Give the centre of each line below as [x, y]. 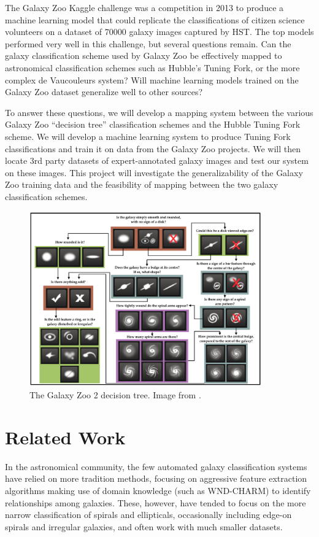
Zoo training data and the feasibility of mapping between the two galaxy [142, 184]
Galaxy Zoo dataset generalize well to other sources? [104, 92]
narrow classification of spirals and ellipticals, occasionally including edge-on [148, 515]
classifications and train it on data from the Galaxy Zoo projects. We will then [153, 148]
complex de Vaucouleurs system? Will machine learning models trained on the [152, 79]
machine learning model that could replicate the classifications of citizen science [155, 19]
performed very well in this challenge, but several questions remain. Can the [148, 43]
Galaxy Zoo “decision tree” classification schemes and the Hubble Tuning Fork [153, 124]
